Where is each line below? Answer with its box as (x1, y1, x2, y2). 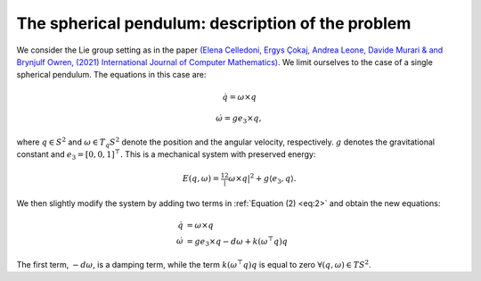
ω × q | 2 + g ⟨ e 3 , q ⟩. (228, 172, 298, 186)
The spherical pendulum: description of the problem (16, 13, 412, 33)
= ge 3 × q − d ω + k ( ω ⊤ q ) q (186, 235, 289, 249)
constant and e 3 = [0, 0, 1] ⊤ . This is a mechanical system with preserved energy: (16, 148, 316, 162)
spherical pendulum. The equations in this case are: (16, 70, 207, 80)
